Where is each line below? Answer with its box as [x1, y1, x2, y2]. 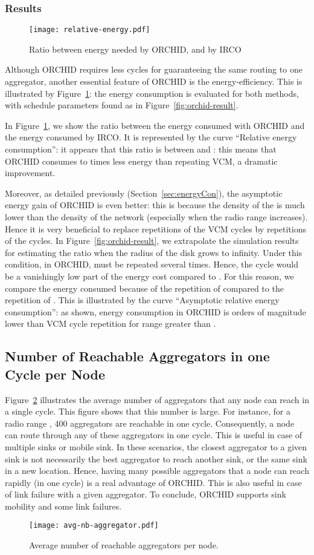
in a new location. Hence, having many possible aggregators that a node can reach [5, 464, 309, 477]
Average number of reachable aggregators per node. [29, 539, 219, 551]
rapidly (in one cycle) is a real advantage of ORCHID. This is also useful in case [5, 476, 302, 488]
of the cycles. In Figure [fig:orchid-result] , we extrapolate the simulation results [5, 234, 299, 247]
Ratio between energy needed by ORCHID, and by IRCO [29, 42, 242, 55]
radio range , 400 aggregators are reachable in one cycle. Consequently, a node [5, 416, 295, 429]
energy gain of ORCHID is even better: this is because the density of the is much [5, 199, 305, 211]
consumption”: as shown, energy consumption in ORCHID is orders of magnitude [5, 305, 306, 318]
